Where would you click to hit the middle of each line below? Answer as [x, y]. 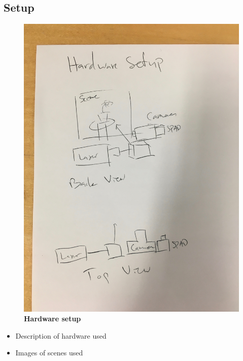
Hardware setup [53, 319]
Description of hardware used [61, 335]
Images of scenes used [49, 353]
